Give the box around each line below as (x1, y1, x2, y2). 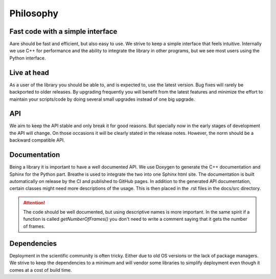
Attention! (23, 199, 45, 205)
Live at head (9, 68, 50, 77)
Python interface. (9, 55, 46, 61)
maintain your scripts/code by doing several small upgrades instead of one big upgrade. (9, 96, 195, 102)
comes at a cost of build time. (9, 267, 72, 273)
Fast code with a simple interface (9, 27, 118, 36)
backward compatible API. (9, 137, 65, 143)
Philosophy (9, 8, 59, 19)
